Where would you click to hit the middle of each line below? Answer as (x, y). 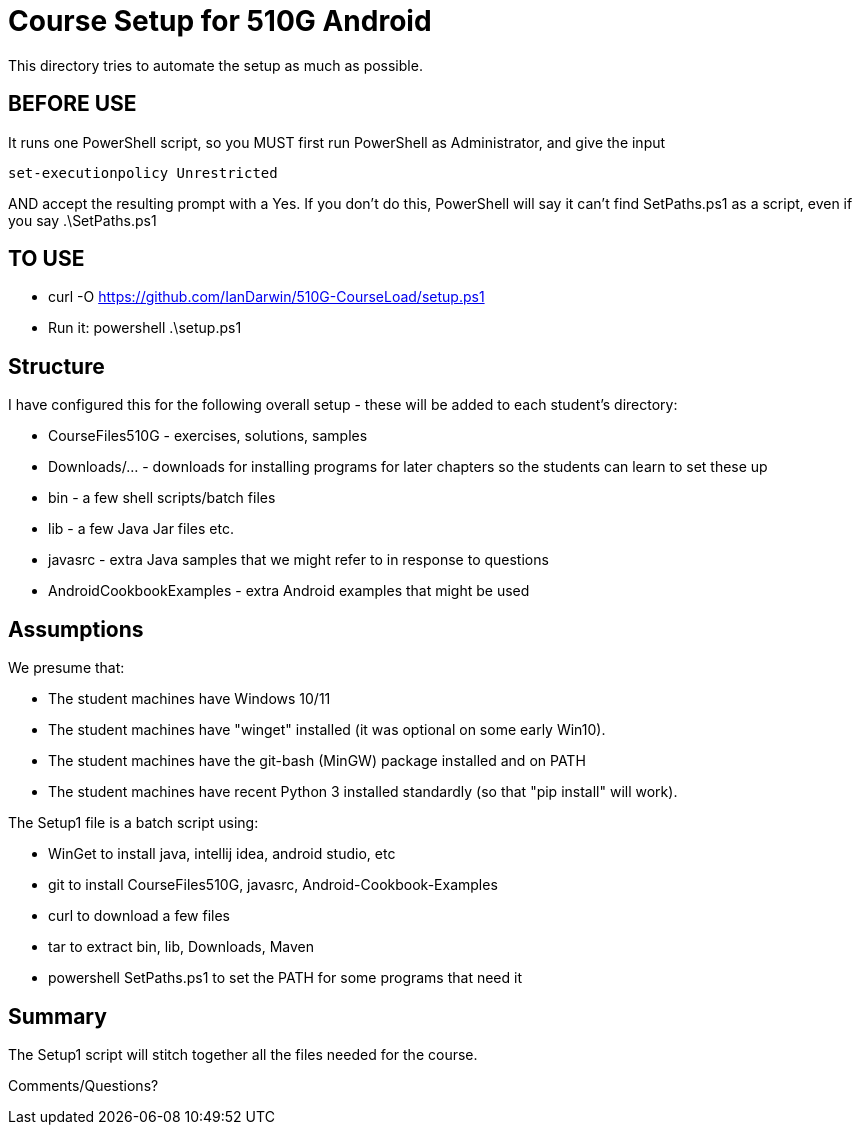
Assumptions (76, 629)
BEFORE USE (72, 104)
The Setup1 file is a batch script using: (133, 823)
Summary (57, 1016)
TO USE (46, 259)
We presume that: (66, 668)
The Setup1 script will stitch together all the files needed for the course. (243, 1054)
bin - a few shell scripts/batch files (162, 498)
